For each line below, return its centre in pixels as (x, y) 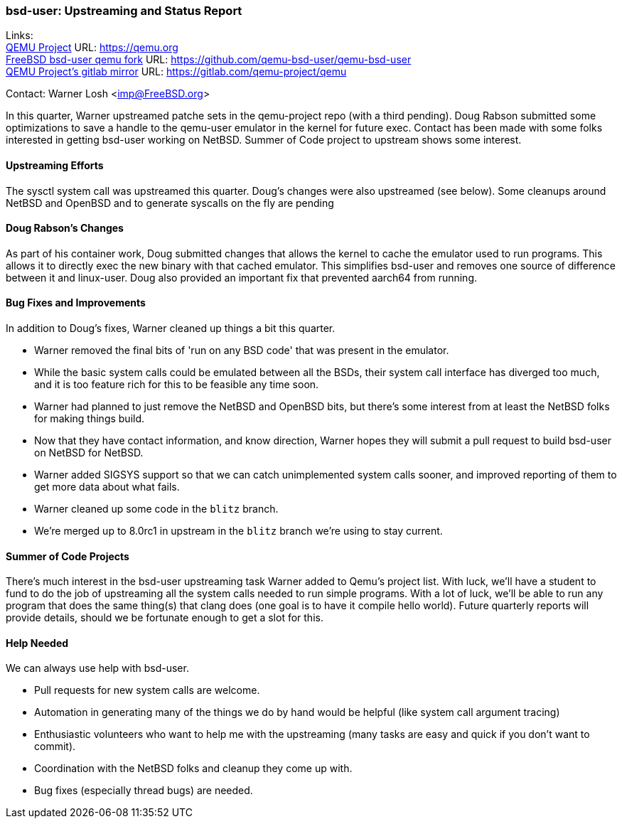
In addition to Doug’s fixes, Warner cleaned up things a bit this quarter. (171, 328)
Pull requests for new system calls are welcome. (147, 690)
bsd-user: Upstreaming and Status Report (124, 11)
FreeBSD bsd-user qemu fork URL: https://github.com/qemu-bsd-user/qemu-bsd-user (209, 60)
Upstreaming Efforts (55, 165)
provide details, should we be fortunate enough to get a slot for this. (165, 618)
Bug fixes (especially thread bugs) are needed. (144, 791)
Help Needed (37, 643)
